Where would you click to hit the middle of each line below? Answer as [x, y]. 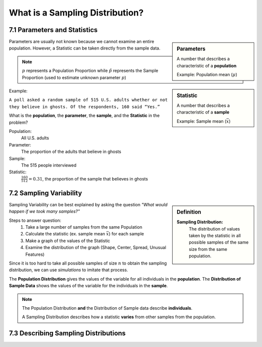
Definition [189, 212]
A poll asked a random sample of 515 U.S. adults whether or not [88, 100]
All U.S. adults [35, 138]
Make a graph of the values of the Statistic [68, 241]
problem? [18, 122]
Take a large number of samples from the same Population [84, 227]
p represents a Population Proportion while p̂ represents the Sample [90, 71]
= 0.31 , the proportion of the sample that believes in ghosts [88, 179]
